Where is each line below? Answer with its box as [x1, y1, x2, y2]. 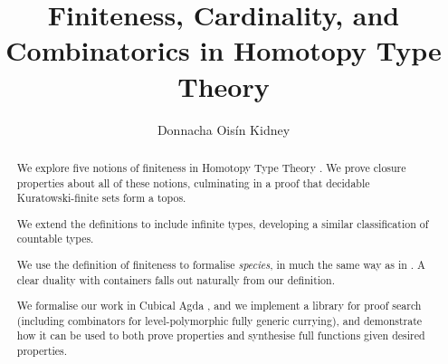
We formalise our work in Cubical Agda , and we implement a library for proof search [16, 298, 422, 313]
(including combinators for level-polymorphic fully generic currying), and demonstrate [16, 312, 423, 328]
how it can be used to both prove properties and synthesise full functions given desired [16, 328, 425, 343]
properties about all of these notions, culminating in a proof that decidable [16, 175, 370, 190]
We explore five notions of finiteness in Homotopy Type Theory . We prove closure [16, 159, 406, 175]
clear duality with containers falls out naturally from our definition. [16, 272, 335, 287]
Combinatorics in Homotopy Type [5, 32, 442, 69]
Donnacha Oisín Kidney [157, 120, 291, 139]
